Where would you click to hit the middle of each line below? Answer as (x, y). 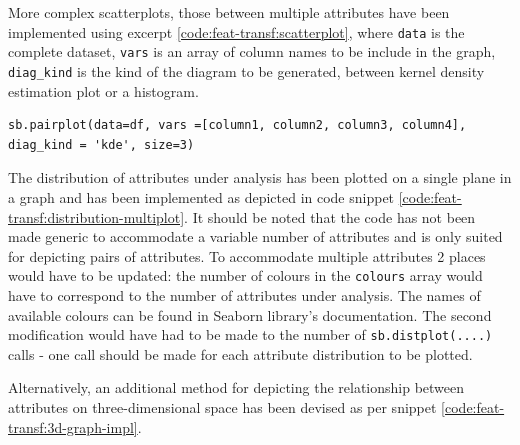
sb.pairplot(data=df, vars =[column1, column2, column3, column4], (237, 125)
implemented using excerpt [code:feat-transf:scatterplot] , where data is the (236, 31)
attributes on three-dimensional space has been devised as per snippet (222, 407)
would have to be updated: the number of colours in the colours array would (245, 275)
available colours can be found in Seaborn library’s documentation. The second (250, 314)
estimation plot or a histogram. (103, 90)
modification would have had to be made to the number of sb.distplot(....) (250, 334)
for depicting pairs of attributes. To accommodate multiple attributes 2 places (247, 255)
